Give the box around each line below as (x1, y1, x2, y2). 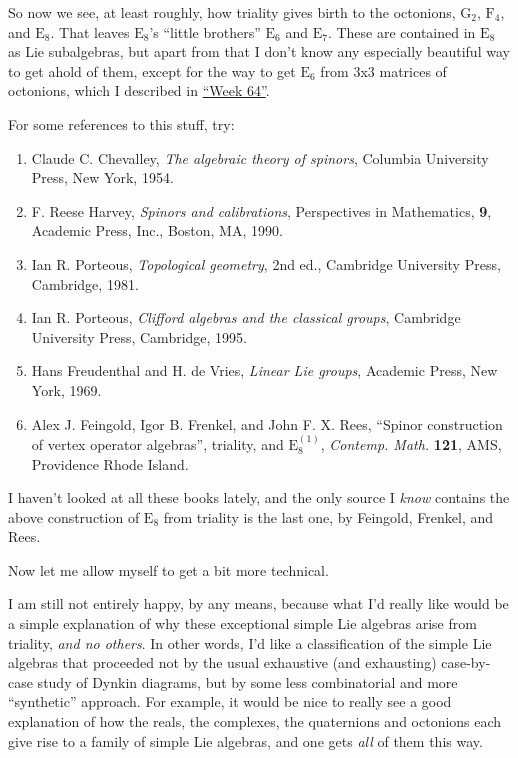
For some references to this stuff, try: (8, 113, 235, 134)
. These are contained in (327, 21, 476, 42)
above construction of (8, 506, 140, 527)
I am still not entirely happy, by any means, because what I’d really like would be (8, 593, 509, 614)
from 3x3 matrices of (320, 60, 447, 81)
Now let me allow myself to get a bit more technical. (8, 559, 329, 580)
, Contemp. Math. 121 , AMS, (320, 433, 502, 454)
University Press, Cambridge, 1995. (31, 326, 248, 347)
